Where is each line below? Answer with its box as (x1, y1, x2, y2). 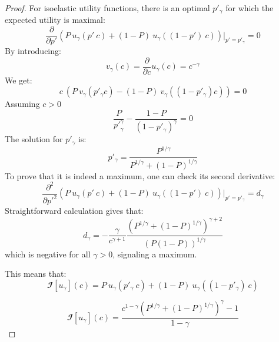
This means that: (5, 267, 67, 280)
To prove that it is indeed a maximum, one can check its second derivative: (5, 169, 275, 182)
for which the (225, 2, 274, 14)
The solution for (5, 133, 63, 145)
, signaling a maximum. (112, 247, 197, 260)
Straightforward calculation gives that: (5, 204, 144, 217)
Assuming (5, 98, 40, 110)
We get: (5, 73, 32, 86)
